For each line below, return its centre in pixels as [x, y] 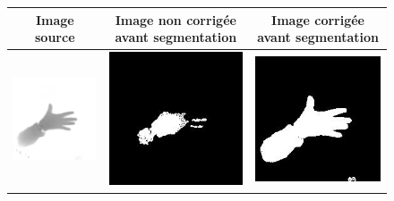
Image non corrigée [176, 19]
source [55, 37]
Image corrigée [318, 19]
